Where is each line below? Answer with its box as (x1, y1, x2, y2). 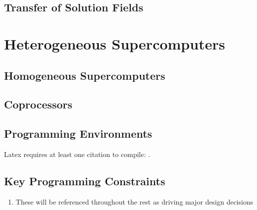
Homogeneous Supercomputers (4, 67, 165, 83)
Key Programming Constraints (4, 173, 165, 188)
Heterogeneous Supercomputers (4, 33, 225, 53)
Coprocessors (4, 97, 73, 112)
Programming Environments (4, 126, 153, 141)
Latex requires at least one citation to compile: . (4, 149, 151, 159)
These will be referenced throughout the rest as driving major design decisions (15, 196, 254, 207)
